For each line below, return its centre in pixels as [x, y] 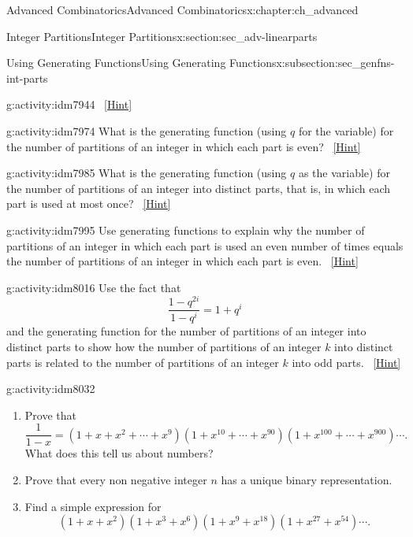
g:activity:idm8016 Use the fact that [94, 287]
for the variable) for [346, 130]
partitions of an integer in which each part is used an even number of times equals [205, 245]
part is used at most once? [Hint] [89, 204]
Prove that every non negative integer [116, 479]
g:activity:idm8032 [51, 389]
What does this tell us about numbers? [119, 453]
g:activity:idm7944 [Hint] [69, 104]
